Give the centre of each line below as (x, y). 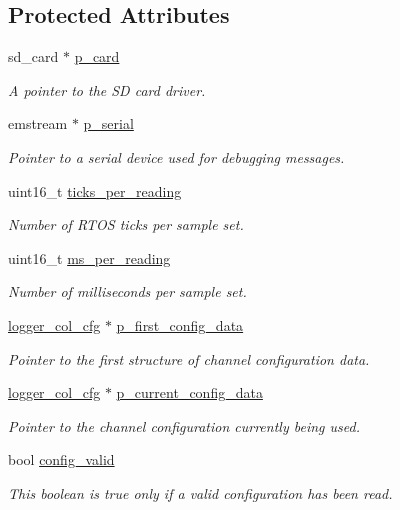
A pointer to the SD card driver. (107, 89)
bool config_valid (61, 459)
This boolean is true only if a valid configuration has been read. (200, 492)
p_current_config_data (189, 392)
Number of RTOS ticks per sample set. (126, 224)
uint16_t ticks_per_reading (95, 190)
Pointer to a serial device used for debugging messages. (176, 156)
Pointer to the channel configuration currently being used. (184, 425)
